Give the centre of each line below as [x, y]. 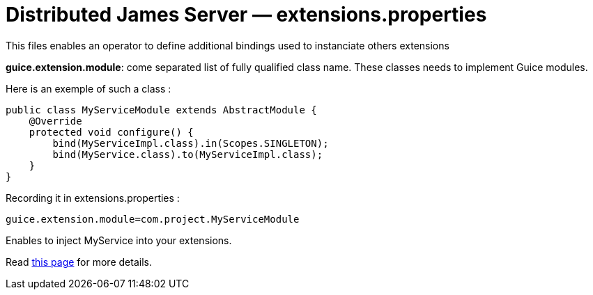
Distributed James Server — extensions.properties [246, 15]
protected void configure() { [111, 132]
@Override [55, 121]
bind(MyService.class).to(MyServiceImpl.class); [188, 154]
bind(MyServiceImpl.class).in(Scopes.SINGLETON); [191, 143]
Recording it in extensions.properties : [93, 198]
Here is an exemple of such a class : [88, 88]
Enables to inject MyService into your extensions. [119, 240]
